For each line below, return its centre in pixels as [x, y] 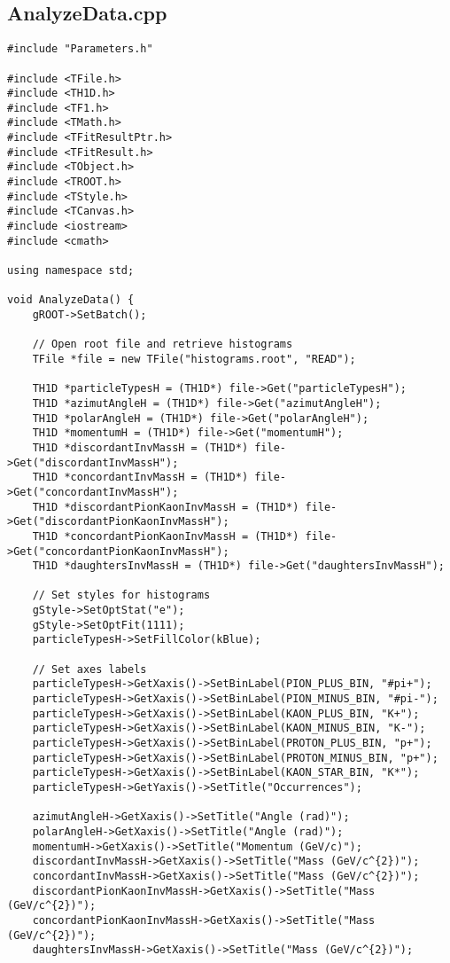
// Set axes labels [89, 669]
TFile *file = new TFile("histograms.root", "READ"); [194, 359]
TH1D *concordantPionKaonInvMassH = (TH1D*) [166, 536]
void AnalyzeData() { [71, 300]
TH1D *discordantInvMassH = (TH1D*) [140, 447]
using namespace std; [71, 271]
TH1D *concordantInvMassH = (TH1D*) [140, 478]
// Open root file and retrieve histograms [163, 344]
